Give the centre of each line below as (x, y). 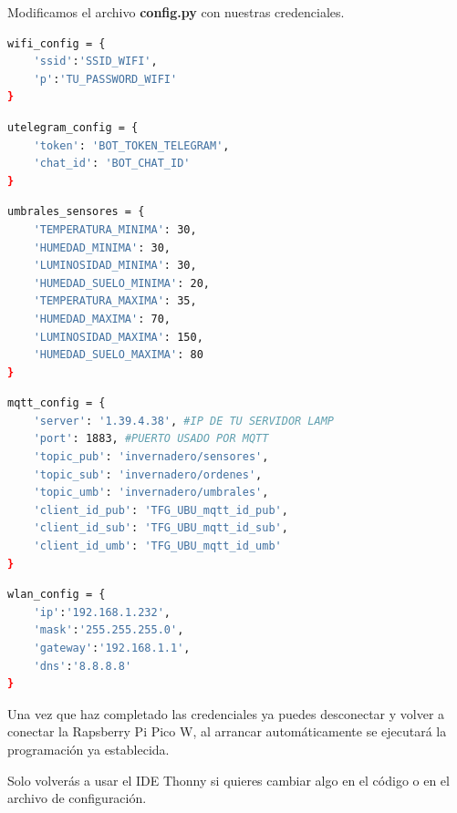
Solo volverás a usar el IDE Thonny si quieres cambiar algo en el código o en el (228, 780)
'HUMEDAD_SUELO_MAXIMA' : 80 (118, 355)
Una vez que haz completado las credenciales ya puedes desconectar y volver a (226, 713)
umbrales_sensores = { (76, 212)
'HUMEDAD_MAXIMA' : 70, (102, 319)
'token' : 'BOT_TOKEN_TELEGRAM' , (131, 145)
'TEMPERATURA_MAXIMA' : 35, (115, 301)
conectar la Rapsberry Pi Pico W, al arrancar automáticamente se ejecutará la (227, 731)
